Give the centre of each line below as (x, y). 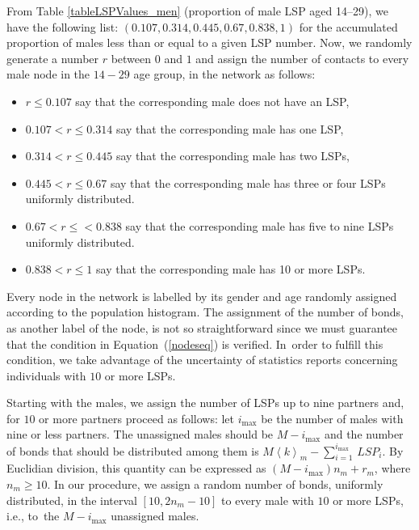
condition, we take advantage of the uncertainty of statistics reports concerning (202, 360)
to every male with (268, 500)
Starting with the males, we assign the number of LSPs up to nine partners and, (205, 403)
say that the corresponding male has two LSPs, (233, 156)
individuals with (46, 375)
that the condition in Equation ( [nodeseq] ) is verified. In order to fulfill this (195, 343)
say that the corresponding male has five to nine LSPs (260, 225)
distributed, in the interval (72, 500)
